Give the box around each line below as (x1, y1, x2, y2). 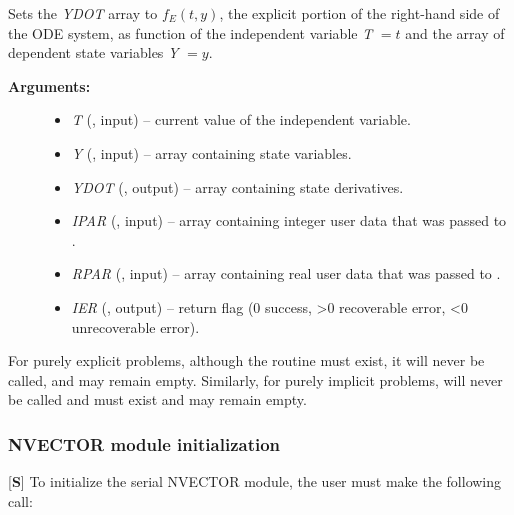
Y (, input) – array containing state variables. (71, 142, 352, 163)
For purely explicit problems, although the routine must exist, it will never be (8, 350, 485, 371)
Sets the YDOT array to (8, 3, 158, 23)
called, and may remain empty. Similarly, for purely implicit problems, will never (8, 369, 503, 390)
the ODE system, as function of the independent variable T (8, 22, 373, 43)
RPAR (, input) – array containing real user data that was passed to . (71, 263, 501, 284)
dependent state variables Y (8, 42, 179, 63)
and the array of (405, 22, 505, 43)
